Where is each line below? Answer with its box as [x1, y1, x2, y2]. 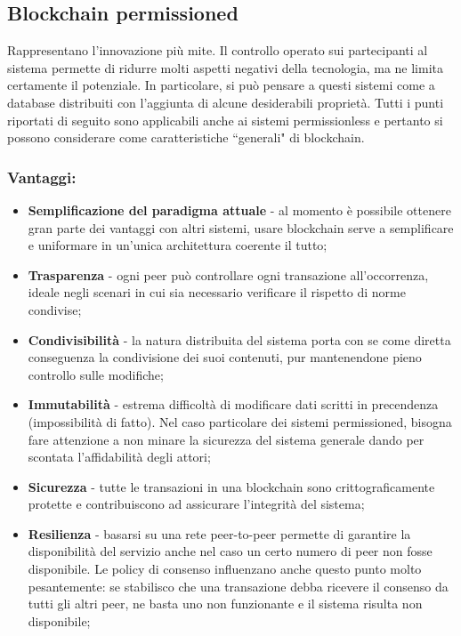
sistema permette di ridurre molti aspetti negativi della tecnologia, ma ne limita [7, 58, 443, 76]
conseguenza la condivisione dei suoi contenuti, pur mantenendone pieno [28, 348, 422, 366]
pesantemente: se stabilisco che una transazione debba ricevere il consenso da [28, 576, 449, 595]
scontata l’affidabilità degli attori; [28, 447, 211, 466]
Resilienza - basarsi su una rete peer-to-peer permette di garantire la [28, 524, 411, 543]
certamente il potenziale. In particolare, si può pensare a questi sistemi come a [7, 76, 435, 94]
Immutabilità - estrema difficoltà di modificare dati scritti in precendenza [28, 395, 439, 414]
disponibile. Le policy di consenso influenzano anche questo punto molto [28, 560, 422, 578]
